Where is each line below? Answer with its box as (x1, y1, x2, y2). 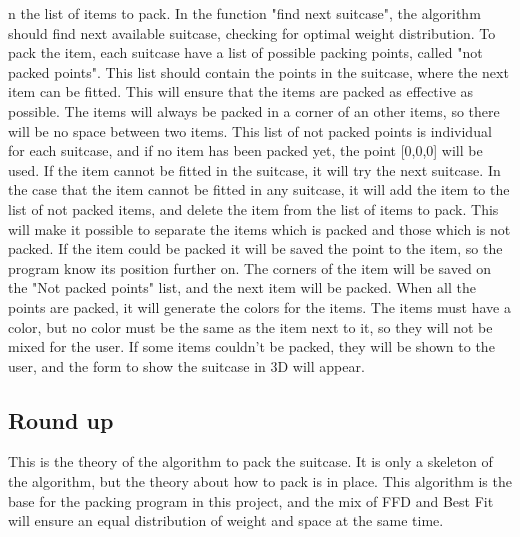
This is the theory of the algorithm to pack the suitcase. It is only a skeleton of (8, 451, 493, 472)
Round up (8, 404, 114, 435)
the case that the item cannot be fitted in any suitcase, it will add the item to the (8, 179, 510, 200)
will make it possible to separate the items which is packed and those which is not (8, 218, 511, 239)
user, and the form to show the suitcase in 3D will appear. (8, 355, 365, 376)
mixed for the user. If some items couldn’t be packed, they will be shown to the (8, 336, 495, 357)
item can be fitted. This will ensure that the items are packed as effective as (8, 81, 474, 102)
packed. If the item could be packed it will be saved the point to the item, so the (8, 238, 503, 259)
